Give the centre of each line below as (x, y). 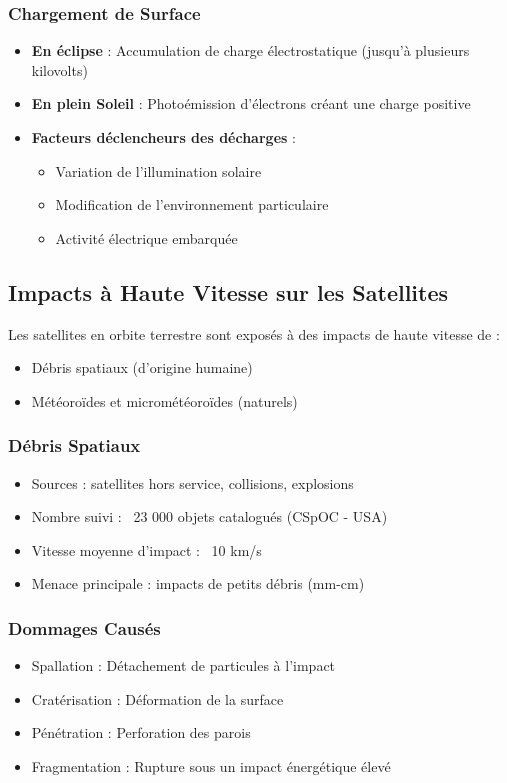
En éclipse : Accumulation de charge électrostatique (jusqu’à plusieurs (250, 50)
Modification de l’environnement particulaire (192, 204)
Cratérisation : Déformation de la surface (157, 698)
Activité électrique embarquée (146, 237)
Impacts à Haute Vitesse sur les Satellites (228, 291)
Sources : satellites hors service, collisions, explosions (192, 482)
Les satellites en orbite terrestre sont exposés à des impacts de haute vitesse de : (254, 333)
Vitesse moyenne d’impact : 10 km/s (146, 549)
